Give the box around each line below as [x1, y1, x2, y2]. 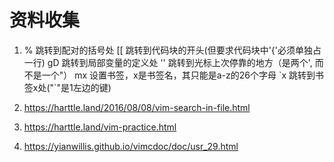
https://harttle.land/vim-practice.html [23, 121, 177, 133]
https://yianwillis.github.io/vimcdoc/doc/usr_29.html [23, 140, 239, 152]
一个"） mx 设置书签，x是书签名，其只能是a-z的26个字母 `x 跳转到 [41, 69, 316, 81]
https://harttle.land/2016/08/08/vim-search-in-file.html [23, 101, 251, 113]
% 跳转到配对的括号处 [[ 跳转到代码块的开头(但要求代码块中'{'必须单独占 [23, 44, 322, 56]
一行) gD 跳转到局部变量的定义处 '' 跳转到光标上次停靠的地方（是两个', [23, 56, 313, 68]
